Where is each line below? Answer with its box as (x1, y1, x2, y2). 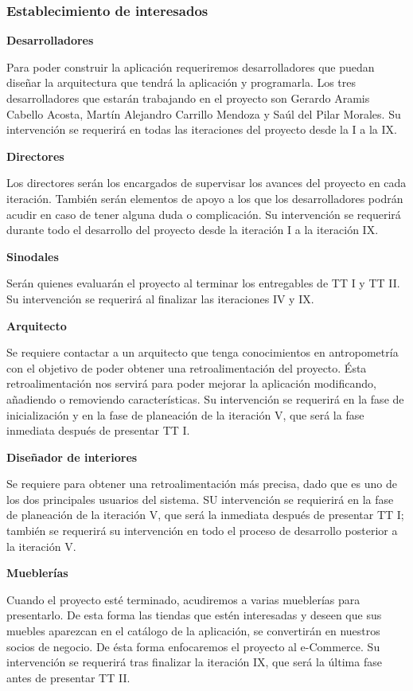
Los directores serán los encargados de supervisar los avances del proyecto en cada (6, 174, 407, 191)
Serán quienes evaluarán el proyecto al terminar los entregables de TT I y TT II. (6, 275, 400, 291)
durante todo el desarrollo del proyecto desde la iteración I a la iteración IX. (6, 221, 379, 238)
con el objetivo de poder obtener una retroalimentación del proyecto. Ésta (6, 359, 367, 376)
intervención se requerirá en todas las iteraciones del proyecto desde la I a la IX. (6, 121, 397, 138)
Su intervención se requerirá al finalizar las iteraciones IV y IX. (6, 290, 314, 306)
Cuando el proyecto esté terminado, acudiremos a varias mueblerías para (6, 591, 360, 607)
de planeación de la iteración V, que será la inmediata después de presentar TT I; (6, 506, 404, 523)
